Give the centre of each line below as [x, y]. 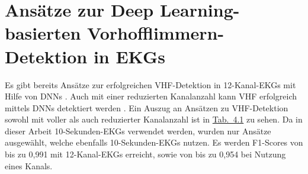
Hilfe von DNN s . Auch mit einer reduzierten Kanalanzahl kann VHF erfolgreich [151, 96]
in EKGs [129, 56]
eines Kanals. [29, 165]
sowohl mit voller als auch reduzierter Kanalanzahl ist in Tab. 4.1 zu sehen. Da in [154, 119]
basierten [43, 33]
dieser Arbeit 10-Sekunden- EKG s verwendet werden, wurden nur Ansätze [138, 130]
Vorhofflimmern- [156, 33]
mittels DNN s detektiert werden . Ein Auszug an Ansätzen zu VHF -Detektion [147, 107]
